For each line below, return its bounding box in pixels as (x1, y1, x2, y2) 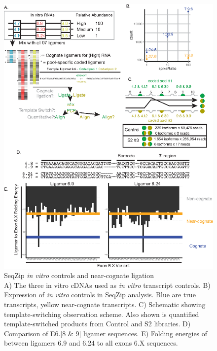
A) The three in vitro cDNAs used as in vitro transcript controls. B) (4, 280, 211, 290)
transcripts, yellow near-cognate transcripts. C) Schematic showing (4, 299, 206, 310)
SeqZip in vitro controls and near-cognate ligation (4, 270, 154, 281)
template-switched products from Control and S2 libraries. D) (4, 318, 191, 329)
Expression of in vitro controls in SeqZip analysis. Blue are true (4, 289, 196, 300)
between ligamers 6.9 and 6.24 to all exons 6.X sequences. (4, 338, 178, 348)
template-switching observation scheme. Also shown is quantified (4, 309, 199, 319)
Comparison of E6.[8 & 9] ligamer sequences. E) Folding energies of (4, 328, 208, 338)
